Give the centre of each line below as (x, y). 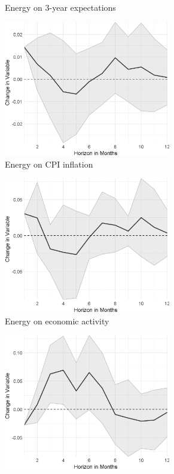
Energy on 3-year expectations (60, 7)
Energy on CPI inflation (49, 164)
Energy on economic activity (57, 320)
